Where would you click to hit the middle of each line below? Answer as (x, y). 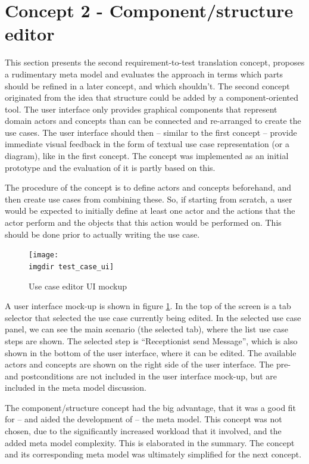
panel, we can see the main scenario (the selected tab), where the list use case (147, 329)
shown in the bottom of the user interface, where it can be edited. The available (151, 352)
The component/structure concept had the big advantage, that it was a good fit (151, 407)
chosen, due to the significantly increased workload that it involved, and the (143, 431)
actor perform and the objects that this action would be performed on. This (143, 222)
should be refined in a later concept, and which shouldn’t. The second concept (147, 85)
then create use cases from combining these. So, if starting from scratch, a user (149, 199)
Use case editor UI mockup (78, 286)
